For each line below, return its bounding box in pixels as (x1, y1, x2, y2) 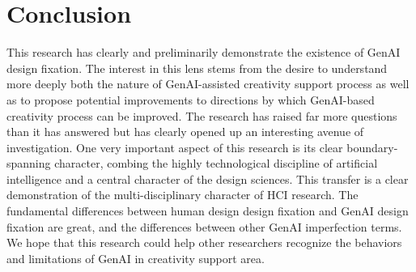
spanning (6, 155, 51, 172)
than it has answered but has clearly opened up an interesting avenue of (6, 123, 364, 140)
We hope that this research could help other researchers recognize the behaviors (6, 234, 402, 251)
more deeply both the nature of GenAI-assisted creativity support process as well (6, 75, 410, 92)
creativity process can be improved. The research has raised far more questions (6, 107, 397, 124)
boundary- (346, 138, 398, 155)
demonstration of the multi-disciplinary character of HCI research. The (6, 186, 359, 203)
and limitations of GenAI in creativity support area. (6, 249, 265, 266)
